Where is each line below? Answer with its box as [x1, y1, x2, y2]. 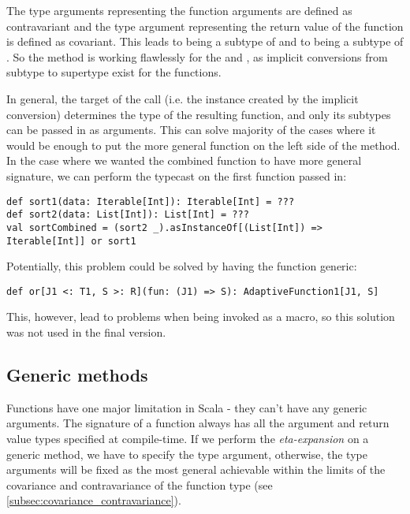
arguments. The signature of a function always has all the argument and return [6, 415, 389, 431]
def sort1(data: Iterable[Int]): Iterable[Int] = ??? [6, 196, 295, 207]
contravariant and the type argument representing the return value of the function [6, 17, 404, 34]
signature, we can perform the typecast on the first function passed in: [6, 167, 347, 184]
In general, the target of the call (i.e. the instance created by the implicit [6, 90, 359, 106]
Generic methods [6, 362, 148, 386]
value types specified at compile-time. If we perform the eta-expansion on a [6, 430, 369, 446]
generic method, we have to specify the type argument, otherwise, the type [6, 445, 367, 462]
